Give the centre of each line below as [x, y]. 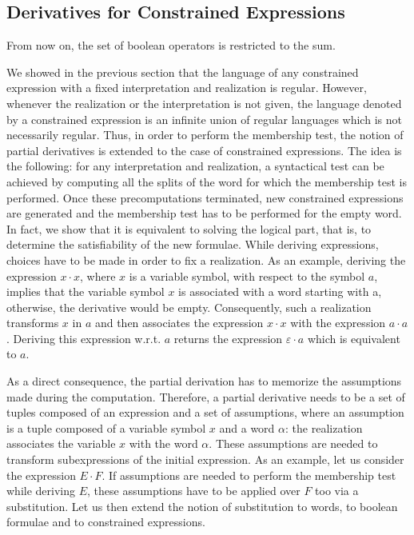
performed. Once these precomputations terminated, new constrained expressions [205, 197]
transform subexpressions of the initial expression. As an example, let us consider [205, 459]
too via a [337, 491]
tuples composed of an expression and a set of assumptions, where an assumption [205, 412]
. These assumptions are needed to [293, 443]
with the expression [338, 323]
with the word [163, 443]
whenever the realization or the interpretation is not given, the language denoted [204, 103]
